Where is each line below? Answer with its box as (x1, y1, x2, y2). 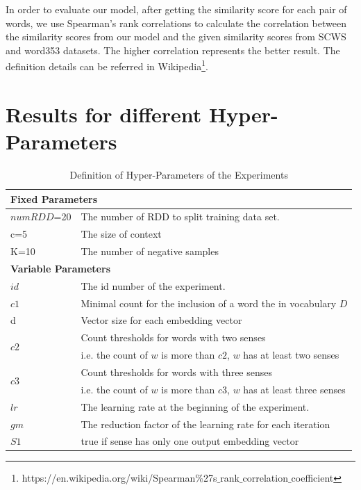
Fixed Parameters (10, 191, 98, 206)
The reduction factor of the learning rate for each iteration (81, 416, 330, 431)
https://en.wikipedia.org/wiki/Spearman (22, 471, 196, 485)
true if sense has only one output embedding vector (81, 434, 299, 448)
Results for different (6, 99, 202, 128)
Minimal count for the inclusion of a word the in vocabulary (81, 295, 337, 310)
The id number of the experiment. (81, 278, 226, 293)
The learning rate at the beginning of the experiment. (81, 399, 310, 414)
